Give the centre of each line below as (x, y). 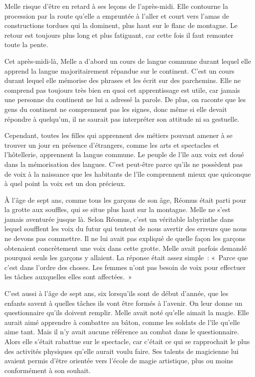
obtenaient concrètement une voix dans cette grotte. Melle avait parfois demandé (126, 248)
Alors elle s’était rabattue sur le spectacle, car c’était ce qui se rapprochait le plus (127, 341)
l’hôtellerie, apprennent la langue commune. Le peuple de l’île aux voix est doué (124, 154)
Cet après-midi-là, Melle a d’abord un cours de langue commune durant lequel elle (128, 61)
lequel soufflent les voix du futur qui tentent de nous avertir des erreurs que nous (126, 229)
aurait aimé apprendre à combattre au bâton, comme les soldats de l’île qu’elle (122, 322)
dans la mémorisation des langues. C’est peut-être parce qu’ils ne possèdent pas (124, 164)
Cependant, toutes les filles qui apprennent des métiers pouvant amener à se (119, 135)
